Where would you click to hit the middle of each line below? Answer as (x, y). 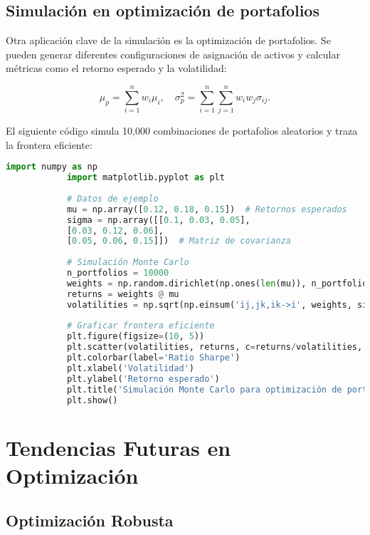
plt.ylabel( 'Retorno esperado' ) (143, 379)
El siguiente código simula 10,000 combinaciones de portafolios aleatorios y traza (182, 131)
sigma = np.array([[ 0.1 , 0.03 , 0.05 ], (158, 220)
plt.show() (92, 400)
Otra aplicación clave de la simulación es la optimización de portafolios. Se (168, 40)
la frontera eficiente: (49, 144)
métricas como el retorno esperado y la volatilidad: (116, 68)
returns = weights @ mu (123, 294)
